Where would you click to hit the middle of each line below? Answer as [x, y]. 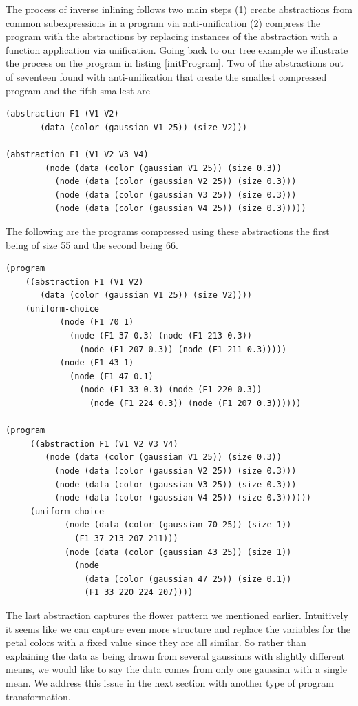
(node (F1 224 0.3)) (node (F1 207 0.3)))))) [195, 404]
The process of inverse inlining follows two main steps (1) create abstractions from [179, 9]
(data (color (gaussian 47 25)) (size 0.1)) [188, 579]
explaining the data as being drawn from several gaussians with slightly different [175, 655]
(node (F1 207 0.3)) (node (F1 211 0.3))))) [183, 349]
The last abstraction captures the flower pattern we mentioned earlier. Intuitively [177, 615]
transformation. [38, 696]
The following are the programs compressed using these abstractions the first [168, 231]
